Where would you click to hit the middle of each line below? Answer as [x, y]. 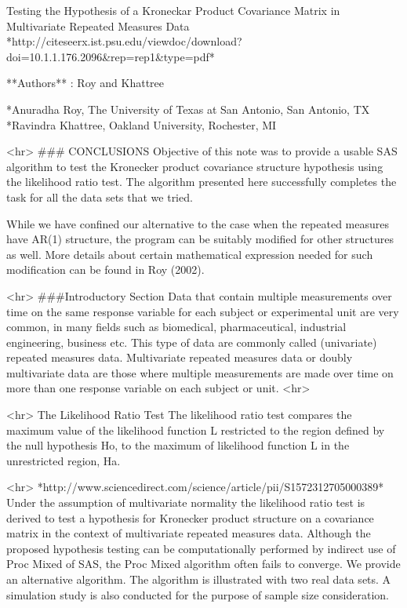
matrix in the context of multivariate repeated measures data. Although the [189, 533]
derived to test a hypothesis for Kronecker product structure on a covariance [190, 517]
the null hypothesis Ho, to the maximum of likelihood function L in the [178, 445]
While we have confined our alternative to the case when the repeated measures [198, 223]
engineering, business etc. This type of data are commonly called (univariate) [192, 342]
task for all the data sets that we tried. [100, 197]
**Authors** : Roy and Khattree [85, 83]
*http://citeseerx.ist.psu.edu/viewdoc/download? [124, 41]
